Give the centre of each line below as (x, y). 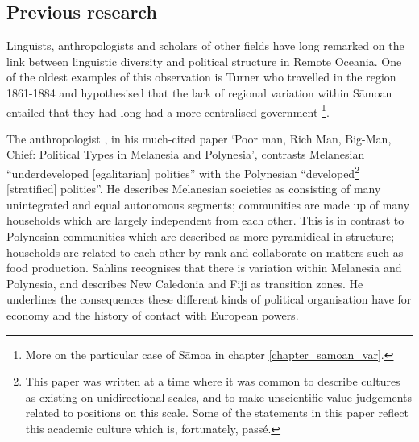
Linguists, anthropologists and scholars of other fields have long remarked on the (205, 45)
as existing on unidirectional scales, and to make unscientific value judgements (219, 397)
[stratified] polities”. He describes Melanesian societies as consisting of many (194, 189)
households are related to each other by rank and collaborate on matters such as (205, 252)
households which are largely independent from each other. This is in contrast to (205, 220)
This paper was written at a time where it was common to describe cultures (213, 381)
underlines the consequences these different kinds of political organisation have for (209, 299)
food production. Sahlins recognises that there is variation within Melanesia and (204, 268)
